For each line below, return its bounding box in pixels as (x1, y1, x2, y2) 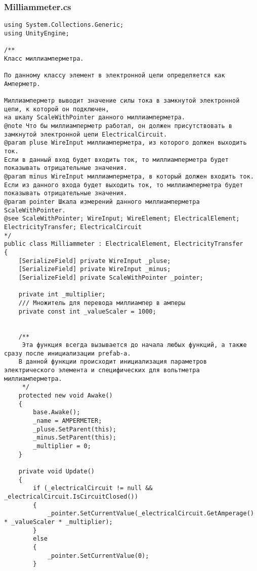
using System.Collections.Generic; (4, 21, 124, 29)
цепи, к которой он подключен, (4, 105, 109, 113)
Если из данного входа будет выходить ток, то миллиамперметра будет (4, 181, 243, 189)
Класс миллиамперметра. (4, 55, 84, 62)
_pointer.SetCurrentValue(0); (47, 552, 149, 559)
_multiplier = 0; (33, 443, 91, 450)
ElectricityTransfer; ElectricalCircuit (4, 223, 142, 231)
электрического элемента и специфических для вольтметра (4, 367, 200, 374)
